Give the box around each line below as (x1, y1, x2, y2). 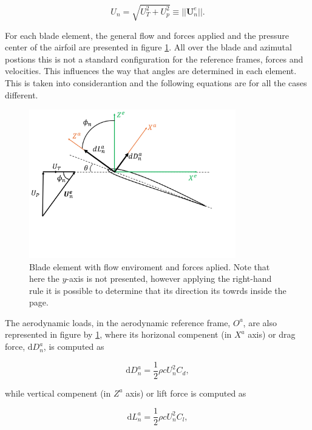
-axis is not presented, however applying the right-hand (66, 272, 272, 285)
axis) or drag (248, 328, 296, 341)
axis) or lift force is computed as (126, 386, 246, 399)
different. (5, 88, 38, 101)
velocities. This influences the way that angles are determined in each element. (5, 64, 297, 77)
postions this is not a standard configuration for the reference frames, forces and (5, 52, 304, 65)
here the (29, 272, 59, 285)
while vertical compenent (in (5, 386, 111, 399)
